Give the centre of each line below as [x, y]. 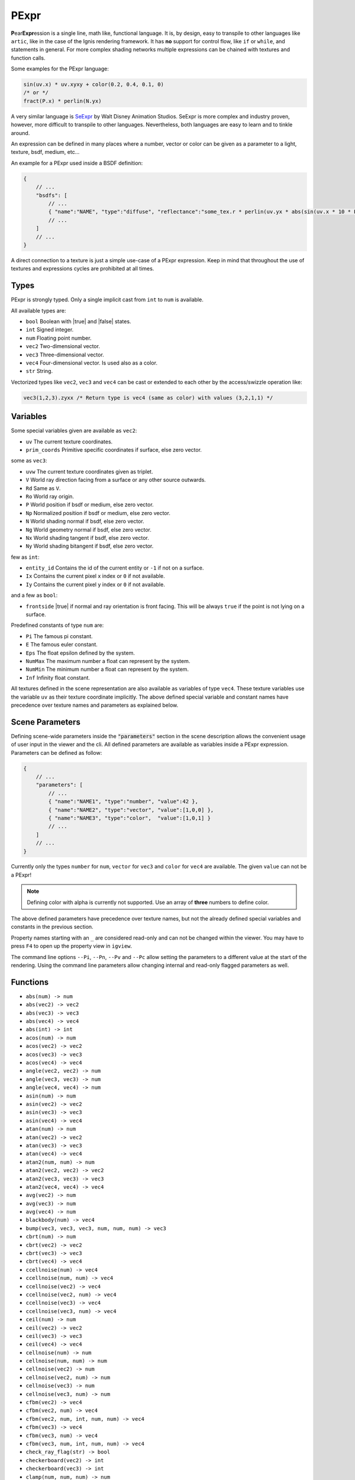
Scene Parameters [46, 722]
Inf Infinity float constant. [58, 677]
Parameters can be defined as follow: [57, 752]
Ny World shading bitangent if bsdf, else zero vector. [90, 546]
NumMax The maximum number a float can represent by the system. [108, 661]
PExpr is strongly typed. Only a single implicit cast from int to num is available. [107, 300]
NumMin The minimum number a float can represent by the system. [107, 670]
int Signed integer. [50, 330]
